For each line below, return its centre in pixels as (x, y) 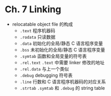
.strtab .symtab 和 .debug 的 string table (62, 88)
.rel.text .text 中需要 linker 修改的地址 (62, 62)
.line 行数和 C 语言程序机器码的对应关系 (63, 81)
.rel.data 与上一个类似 (44, 69)
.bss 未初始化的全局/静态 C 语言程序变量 (62, 50)
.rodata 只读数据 (38, 37)
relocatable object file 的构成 (42, 24)
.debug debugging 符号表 (46, 75)
